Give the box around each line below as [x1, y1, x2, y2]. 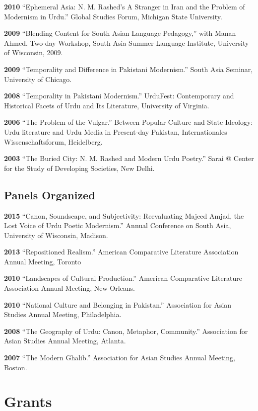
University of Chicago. [4, 74, 72, 84]
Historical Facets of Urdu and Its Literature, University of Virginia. [4, 100, 209, 110]
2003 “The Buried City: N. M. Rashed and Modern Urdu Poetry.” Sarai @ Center [4, 153, 254, 164]
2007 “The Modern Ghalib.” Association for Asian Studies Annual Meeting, [4, 352, 235, 363]
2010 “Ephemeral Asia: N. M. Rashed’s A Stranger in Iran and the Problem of [4, 1, 245, 11]
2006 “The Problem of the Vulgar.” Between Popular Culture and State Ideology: [4, 117, 253, 127]
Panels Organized [4, 187, 95, 202]
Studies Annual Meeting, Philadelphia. [4, 309, 122, 320]
